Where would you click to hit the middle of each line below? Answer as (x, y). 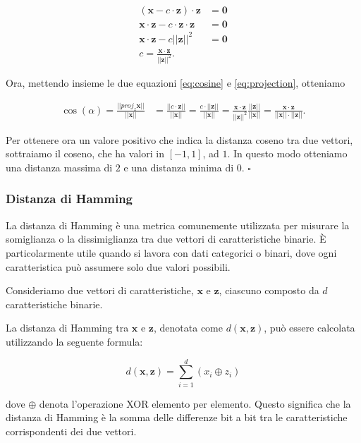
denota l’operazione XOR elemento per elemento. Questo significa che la (195, 403)
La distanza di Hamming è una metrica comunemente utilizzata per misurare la (178, 225)
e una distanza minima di (179, 167)
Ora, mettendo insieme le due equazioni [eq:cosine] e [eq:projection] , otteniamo (176, 83)
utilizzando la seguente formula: (74, 341)
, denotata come (189, 328)
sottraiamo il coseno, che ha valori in (85, 153)
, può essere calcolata (310, 328)
